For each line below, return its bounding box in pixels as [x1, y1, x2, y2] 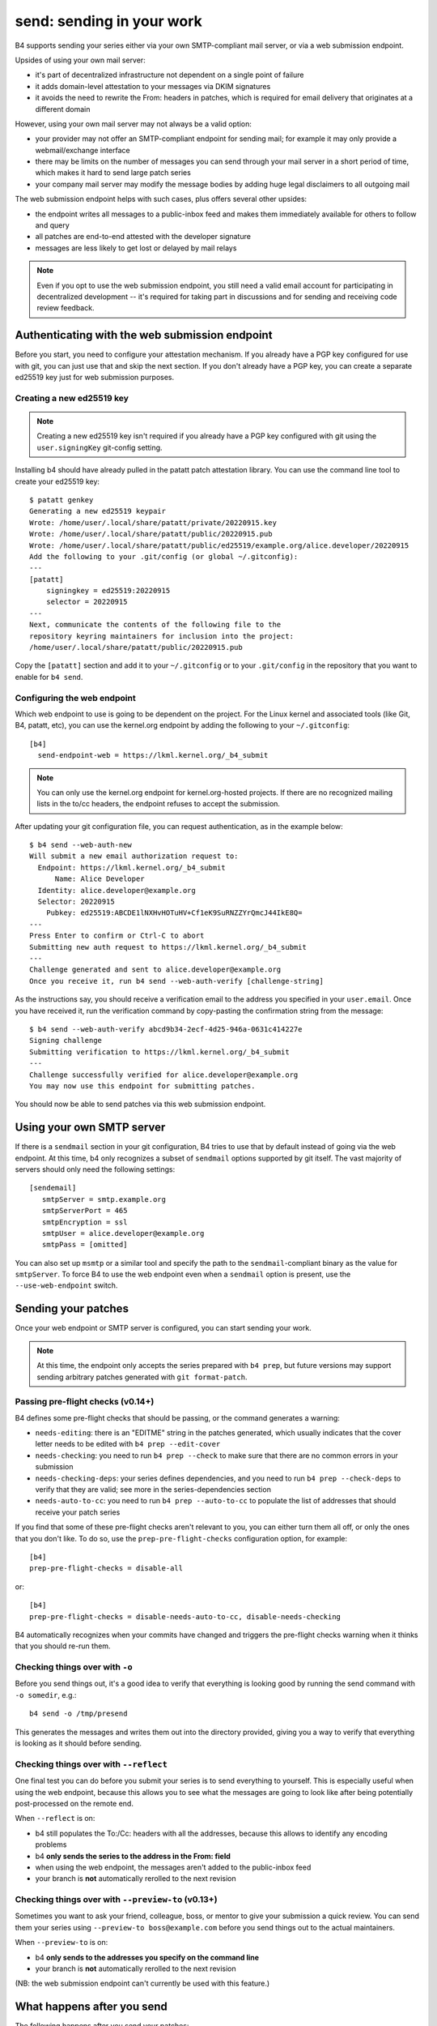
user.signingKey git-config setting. [36, 442, 163, 452]
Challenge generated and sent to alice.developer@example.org [29, 965, 282, 974]
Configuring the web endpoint [15, 692, 137, 703]
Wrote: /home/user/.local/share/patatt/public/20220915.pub [29, 529, 273, 539]
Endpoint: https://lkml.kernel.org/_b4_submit [37, 863, 226, 872]
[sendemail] [29, 1183, 77, 1193]
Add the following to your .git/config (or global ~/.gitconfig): [29, 552, 299, 561]
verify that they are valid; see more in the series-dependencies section [35, 1485, 271, 1494]
